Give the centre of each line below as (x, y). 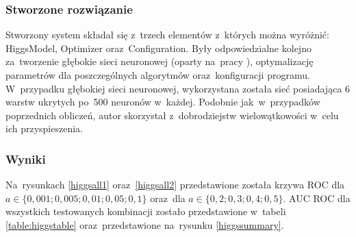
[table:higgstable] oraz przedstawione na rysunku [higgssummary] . (145, 224)
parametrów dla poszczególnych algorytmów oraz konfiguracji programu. (158, 75)
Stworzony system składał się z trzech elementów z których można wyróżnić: (167, 35)
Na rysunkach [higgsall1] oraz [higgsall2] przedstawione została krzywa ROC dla (175, 185)
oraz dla (168, 198)
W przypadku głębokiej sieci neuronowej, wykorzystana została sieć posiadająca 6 (178, 88)
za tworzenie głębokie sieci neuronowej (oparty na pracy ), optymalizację (160, 61)
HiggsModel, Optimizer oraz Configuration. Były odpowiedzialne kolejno (158, 48)
